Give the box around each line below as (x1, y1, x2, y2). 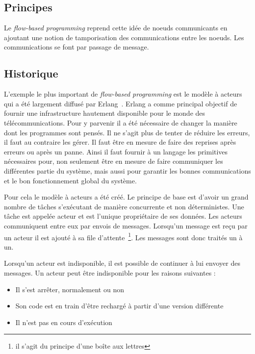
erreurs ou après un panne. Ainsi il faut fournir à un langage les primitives (4, 146, 228, 156)
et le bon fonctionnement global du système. (4, 175, 137, 185)
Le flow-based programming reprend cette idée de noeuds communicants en (4, 23, 228, 33)
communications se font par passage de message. (4, 42, 149, 52)
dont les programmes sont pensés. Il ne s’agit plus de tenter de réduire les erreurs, (4, 127, 250, 137)
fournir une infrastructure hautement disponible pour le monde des (4, 108, 205, 118)
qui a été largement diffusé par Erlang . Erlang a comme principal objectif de (4, 98, 237, 108)
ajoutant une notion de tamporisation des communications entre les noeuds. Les (4, 32, 244, 42)
